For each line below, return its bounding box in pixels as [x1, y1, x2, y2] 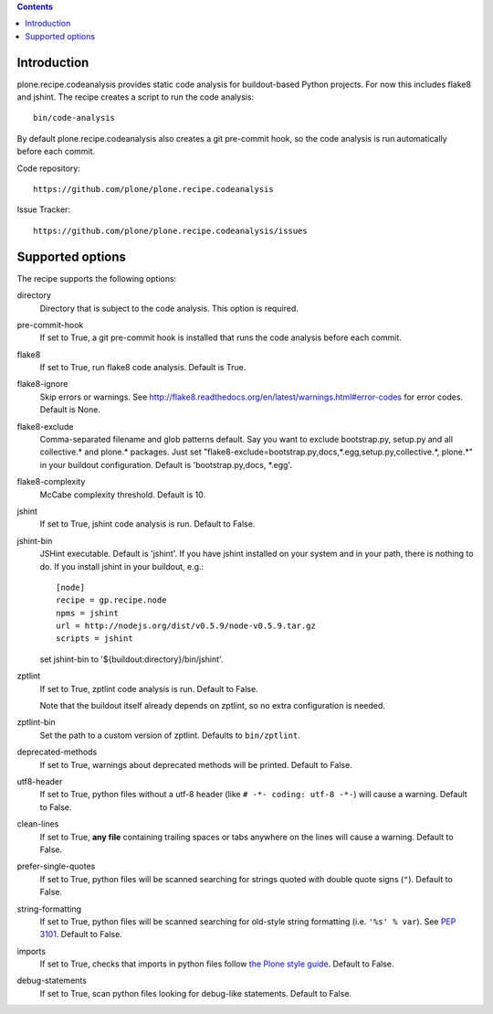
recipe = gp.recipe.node [56, 595, 167, 605]
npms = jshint [56, 608, 119, 618]
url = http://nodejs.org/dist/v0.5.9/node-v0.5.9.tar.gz [56, 621, 317, 631]
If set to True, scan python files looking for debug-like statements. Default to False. [39, 987, 351, 998]
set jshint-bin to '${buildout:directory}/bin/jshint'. [39, 654, 224, 665]
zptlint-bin [16, 717, 56, 728]
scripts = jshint [56, 634, 133, 644]
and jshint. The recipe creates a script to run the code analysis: [16, 91, 255, 102]
